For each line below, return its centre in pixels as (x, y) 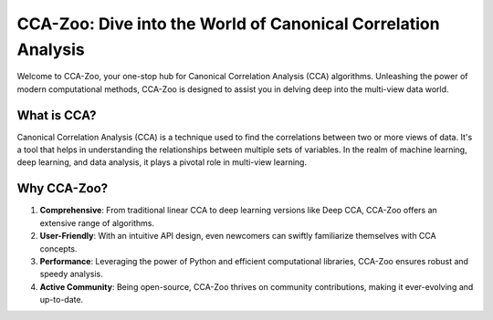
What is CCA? (57, 115)
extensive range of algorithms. (97, 222)
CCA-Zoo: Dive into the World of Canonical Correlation (228, 24)
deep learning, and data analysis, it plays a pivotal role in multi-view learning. (162, 162)
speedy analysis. (72, 274)
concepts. (58, 248)
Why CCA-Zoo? (63, 188)
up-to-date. (62, 300)
